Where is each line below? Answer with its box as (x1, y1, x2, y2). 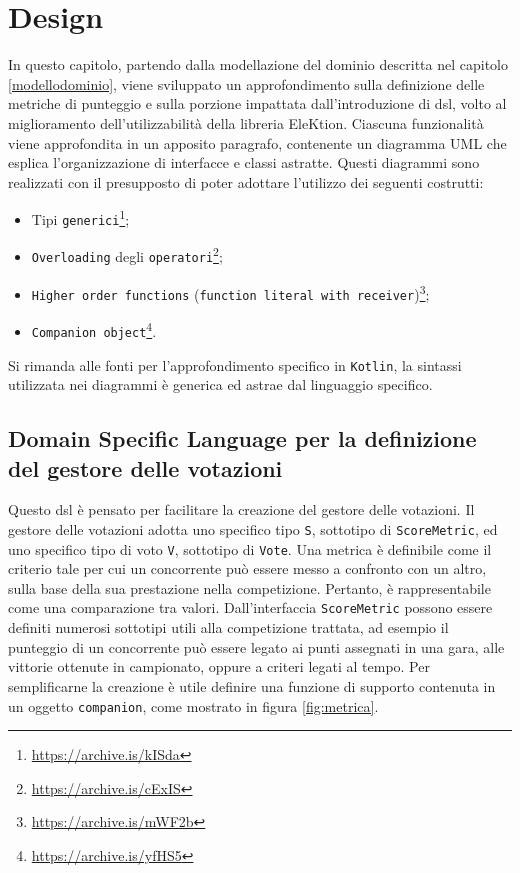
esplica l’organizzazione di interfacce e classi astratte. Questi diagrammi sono (8, 152, 480, 173)
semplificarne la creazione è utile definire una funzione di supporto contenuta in (8, 675, 496, 696)
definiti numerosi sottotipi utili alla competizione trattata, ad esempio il (8, 617, 449, 638)
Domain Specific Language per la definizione (8, 423, 477, 454)
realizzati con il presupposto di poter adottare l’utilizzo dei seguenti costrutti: (8, 171, 484, 192)
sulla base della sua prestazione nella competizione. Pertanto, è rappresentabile (8, 577, 491, 598)
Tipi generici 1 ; (31, 206, 130, 229)
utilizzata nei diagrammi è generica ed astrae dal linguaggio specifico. (8, 374, 433, 395)
